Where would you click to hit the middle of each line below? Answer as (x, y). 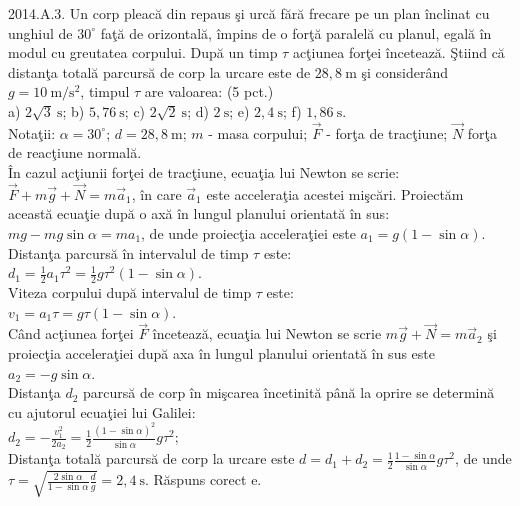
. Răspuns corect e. (203, 479)
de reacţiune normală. (75, 152)
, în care (156, 193)
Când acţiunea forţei (71, 333)
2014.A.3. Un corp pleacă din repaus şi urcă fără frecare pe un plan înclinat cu (249, 13)
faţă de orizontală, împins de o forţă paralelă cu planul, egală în (296, 32)
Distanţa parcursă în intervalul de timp (128, 252)
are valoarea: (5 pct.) (209, 91)
